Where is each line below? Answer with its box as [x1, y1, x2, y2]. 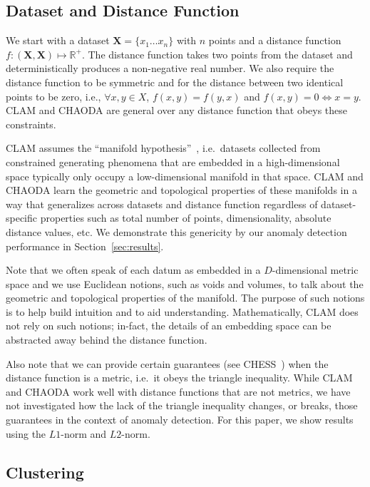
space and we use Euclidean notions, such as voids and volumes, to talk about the [6, 276, 364, 291]
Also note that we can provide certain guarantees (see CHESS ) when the [6, 356, 329, 371]
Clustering [6, 461, 84, 483]
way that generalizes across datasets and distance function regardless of [6, 196, 318, 211]
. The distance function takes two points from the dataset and [81, 46, 353, 61]
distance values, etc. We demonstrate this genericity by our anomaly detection [6, 224, 347, 239]
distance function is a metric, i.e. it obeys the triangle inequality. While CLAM [6, 370, 353, 385]
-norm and [61, 426, 107, 441]
